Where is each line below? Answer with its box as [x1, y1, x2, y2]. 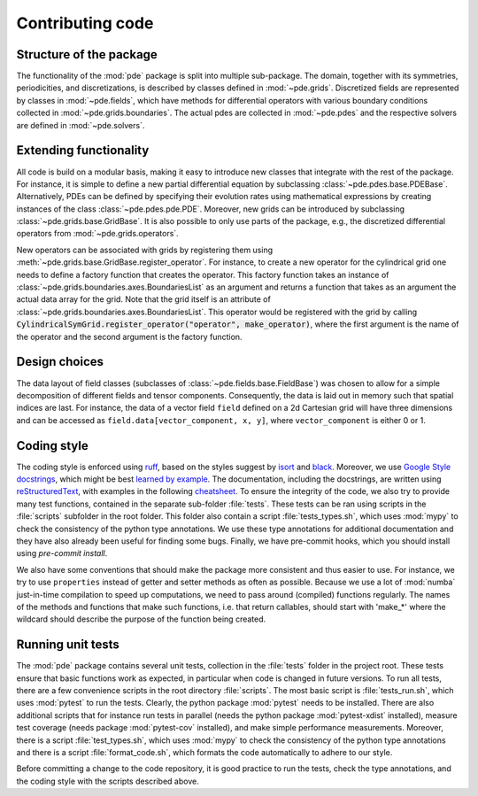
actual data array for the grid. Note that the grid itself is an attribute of [16, 294, 272, 305]
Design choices [16, 354, 104, 369]
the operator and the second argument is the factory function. [16, 331, 243, 342]
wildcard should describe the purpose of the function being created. [16, 614, 266, 624]
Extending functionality [16, 143, 150, 158]
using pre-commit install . [16, 548, 108, 559]
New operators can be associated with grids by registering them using [16, 244, 274, 255]
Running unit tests [16, 638, 119, 653]
